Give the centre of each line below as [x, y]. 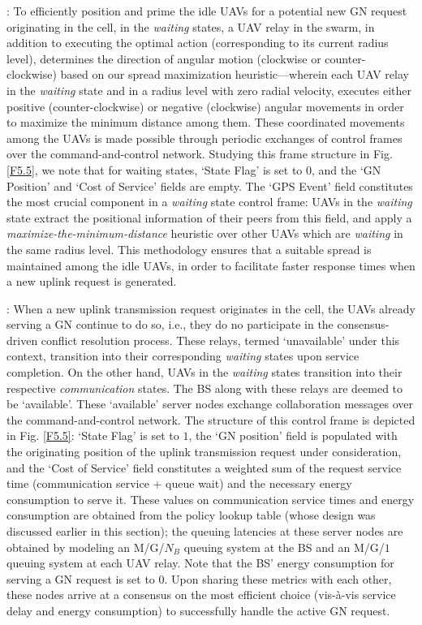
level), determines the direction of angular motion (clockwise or [164, 58]
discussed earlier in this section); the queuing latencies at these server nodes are [205, 531]
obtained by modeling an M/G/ [86, 547]
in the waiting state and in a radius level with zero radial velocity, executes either [209, 90]
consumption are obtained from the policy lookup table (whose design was [191, 515]
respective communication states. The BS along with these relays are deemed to [205, 388]
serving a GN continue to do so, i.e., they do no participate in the [170, 324]
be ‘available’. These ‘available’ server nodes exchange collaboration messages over [210, 404]
